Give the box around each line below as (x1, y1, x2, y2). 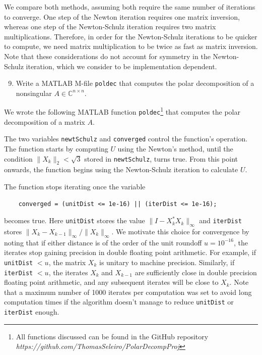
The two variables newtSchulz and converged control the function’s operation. (4, 133, 248, 144)
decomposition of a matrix (4, 116, 85, 127)
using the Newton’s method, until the (117, 143, 233, 154)
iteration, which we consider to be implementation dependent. (26, 61, 217, 71)
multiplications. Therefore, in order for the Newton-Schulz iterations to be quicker (4, 31, 257, 41)
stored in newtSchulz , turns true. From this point (84, 153, 238, 164)
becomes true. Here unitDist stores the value (4, 215, 145, 226)
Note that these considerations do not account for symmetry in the (4, 50, 211, 61)
